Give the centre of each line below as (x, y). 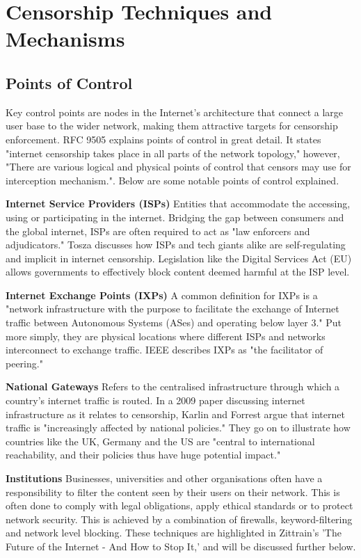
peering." (24, 363)
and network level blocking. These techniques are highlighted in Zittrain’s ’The (174, 533)
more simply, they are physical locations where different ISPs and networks (166, 336)
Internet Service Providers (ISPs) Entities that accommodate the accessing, (178, 204)
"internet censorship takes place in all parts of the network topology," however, (173, 153)
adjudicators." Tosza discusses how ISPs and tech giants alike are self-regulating (176, 245)
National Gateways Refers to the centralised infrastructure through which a (173, 386)
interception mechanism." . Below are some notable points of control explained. (173, 180)
